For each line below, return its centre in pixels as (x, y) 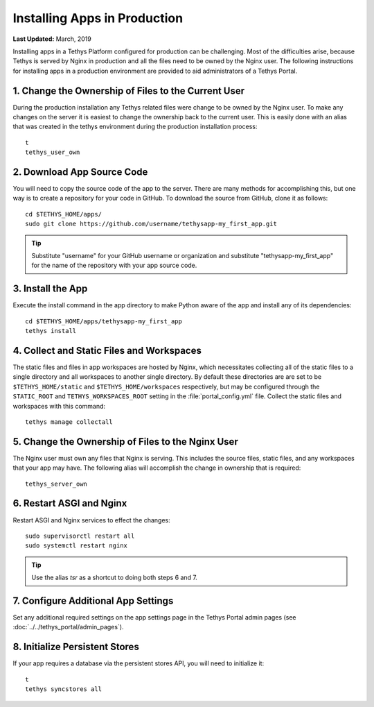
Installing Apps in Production (98, 18)
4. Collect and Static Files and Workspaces (107, 350)
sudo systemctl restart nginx (77, 546)
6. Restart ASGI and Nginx (70, 503)
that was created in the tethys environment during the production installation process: (135, 127)
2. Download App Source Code (80, 172)
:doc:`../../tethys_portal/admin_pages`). (68, 627)
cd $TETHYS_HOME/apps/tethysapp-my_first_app (104, 321)
